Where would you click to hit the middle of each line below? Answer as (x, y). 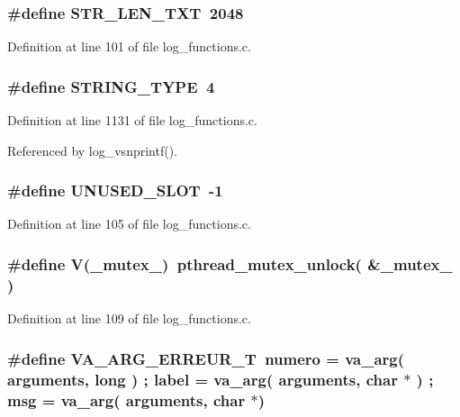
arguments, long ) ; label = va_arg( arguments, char (203, 379)
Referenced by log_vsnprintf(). (92, 150)
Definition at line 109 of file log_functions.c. (129, 318)
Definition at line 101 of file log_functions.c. (129, 46)
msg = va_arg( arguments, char (126, 399)
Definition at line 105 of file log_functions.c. (129, 224)
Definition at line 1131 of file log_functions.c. (132, 120)
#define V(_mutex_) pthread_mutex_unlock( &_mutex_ (230, 263)
